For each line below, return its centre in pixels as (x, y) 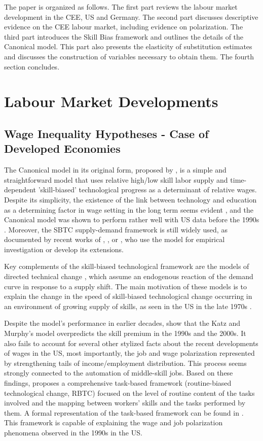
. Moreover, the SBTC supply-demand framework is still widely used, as (116, 229)
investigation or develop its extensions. (64, 249)
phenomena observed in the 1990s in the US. (73, 432)
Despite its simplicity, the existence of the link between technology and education (130, 199)
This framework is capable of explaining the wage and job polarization (114, 422)
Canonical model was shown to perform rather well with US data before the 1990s (132, 219)
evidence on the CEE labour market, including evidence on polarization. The (124, 27)
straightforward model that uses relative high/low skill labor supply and (116, 179)
